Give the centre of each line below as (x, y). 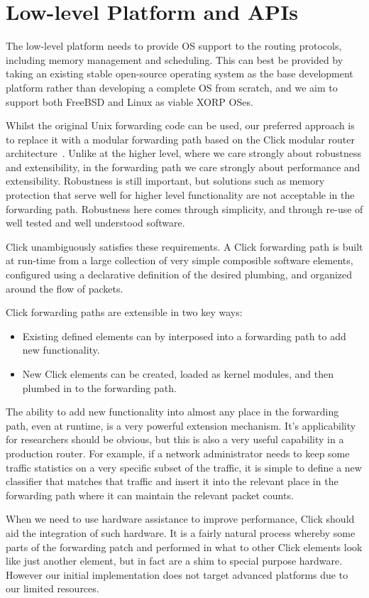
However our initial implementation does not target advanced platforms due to (177, 574)
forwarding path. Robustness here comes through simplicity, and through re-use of (184, 208)
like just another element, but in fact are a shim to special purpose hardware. (174, 561)
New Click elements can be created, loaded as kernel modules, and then (178, 374)
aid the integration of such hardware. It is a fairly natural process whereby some (181, 532)
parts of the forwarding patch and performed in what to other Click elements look (184, 547)
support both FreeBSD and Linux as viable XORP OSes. (130, 101)
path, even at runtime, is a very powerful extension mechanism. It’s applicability (181, 425)
